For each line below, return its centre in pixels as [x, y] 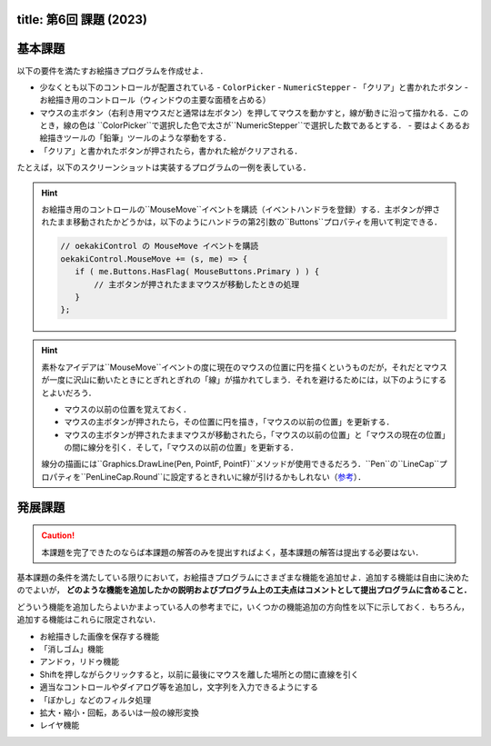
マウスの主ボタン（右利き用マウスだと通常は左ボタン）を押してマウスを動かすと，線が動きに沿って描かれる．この [254, 113]
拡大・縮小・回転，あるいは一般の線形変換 [119, 712]
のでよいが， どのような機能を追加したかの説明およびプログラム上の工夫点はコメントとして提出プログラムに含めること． [244, 590]
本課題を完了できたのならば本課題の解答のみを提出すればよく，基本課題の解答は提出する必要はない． [232, 552]
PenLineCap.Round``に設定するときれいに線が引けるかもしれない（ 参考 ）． [226, 476]
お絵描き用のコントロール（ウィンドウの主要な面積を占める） [155, 100]
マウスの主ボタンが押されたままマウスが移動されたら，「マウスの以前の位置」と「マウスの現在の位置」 [255, 434]
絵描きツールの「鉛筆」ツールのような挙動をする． [135, 138]
